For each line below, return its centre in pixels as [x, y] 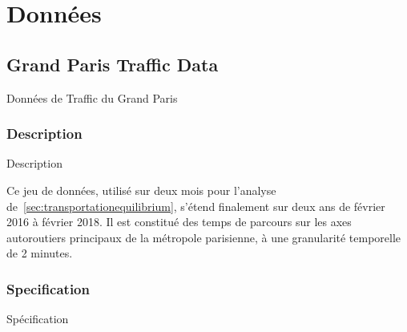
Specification [48, 288]
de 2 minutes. [40, 253]
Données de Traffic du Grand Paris [92, 97]
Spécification [38, 319]
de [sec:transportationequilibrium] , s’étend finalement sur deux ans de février [196, 206]
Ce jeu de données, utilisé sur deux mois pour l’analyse [141, 190]
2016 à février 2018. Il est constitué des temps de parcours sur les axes [179, 222]
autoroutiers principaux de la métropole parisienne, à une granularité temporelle [204, 237]
